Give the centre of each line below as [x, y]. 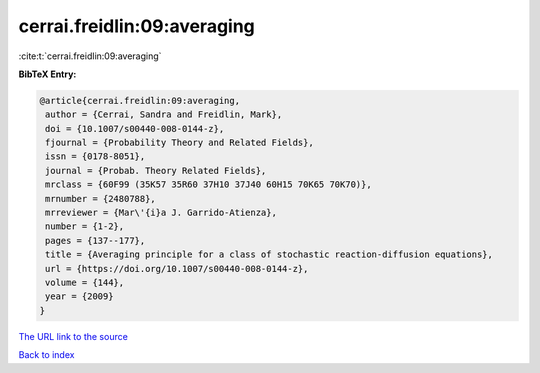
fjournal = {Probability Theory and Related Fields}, [179, 143]
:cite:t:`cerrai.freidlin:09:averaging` [90, 56]
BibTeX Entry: [47, 74]
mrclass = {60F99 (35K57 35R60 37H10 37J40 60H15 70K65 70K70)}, [208, 184]
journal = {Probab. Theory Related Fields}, [156, 170]
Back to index [46, 355]
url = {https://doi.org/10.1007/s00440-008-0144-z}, [177, 268]
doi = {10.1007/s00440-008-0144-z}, [135, 128]
